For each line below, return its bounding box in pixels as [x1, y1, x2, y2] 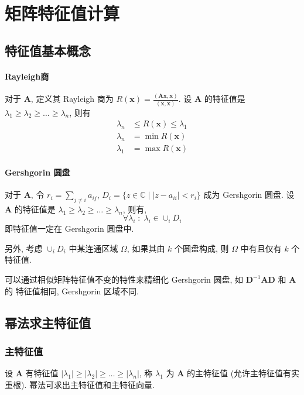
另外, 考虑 [5, 242, 43, 254]
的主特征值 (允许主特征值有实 [187, 367, 300, 379]
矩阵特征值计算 [5, 1, 120, 25]
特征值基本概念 [5, 41, 91, 59]
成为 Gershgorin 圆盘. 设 [203, 188, 295, 201]
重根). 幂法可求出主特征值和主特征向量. [5, 378, 155, 390]
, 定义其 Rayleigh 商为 [30, 92, 114, 105]
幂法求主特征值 [5, 313, 91, 331]
